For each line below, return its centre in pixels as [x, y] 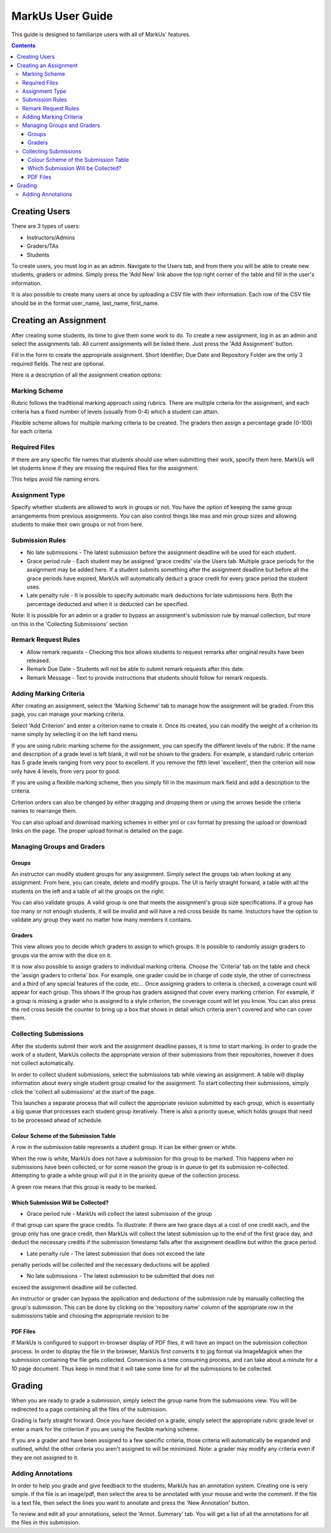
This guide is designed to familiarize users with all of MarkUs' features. [101, 34]
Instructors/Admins [51, 237]
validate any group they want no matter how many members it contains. [102, 920]
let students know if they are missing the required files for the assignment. [105, 468]
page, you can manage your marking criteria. [68, 714]
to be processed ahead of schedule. [57, 1120]
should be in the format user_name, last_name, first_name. [85, 303]
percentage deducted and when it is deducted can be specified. [108, 604]
